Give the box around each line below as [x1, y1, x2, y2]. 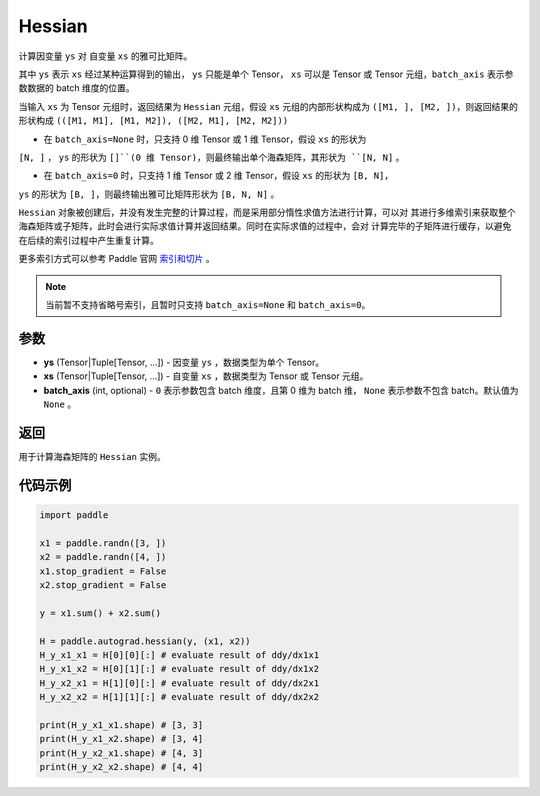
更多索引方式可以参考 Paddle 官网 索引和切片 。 [18, 253, 215, 265]
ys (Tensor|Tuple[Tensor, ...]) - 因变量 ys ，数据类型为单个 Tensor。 [43, 356, 325, 368]
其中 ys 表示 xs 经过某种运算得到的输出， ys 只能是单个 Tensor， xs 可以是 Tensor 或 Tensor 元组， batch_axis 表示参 [18, 68, 514, 80]
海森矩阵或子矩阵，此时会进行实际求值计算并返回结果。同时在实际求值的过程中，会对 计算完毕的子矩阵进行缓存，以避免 [18, 220, 512, 232]
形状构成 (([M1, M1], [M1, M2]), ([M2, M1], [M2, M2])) [18, 115, 289, 127]
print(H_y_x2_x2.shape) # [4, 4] [39, 761, 204, 773]
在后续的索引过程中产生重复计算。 [18, 234, 159, 246]
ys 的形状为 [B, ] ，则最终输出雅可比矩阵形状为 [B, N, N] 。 [18, 188, 280, 200]
